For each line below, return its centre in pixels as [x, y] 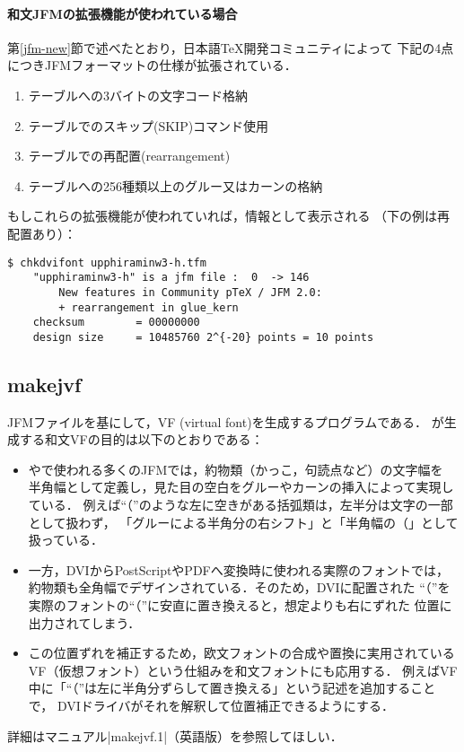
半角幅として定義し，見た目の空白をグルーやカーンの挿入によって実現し [241, 487]
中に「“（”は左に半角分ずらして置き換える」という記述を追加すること [232, 688]
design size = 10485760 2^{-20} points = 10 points [203, 337]
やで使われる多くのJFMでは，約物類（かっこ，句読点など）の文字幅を [236, 469]
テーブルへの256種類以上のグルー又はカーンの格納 [175, 185]
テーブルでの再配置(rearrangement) [129, 156]
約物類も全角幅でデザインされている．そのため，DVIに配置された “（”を [239, 587]
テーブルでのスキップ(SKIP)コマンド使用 [149, 125]
